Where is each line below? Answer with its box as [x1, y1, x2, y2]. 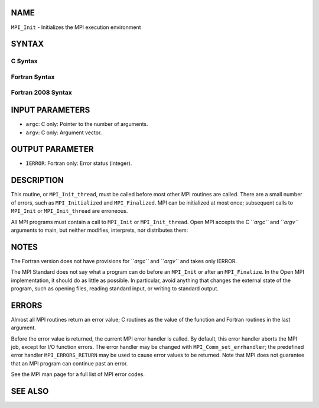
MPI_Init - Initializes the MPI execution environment [11, 24, 141, 31]
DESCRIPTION [11, 175, 64, 186]
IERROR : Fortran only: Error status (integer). [25, 160, 132, 167]
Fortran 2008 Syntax [11, 89, 72, 97]
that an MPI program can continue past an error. [11, 360, 128, 367]
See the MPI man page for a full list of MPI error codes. [11, 371, 145, 378]
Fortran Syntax [11, 73, 55, 81]
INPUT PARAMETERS [11, 105, 90, 115]
